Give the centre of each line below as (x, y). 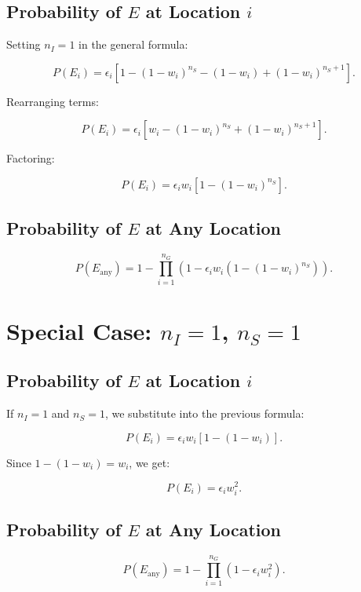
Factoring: (31, 158)
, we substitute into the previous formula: (204, 413)
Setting (24, 44)
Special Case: (79, 330)
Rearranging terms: (53, 101)
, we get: (150, 462)
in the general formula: (133, 44)
